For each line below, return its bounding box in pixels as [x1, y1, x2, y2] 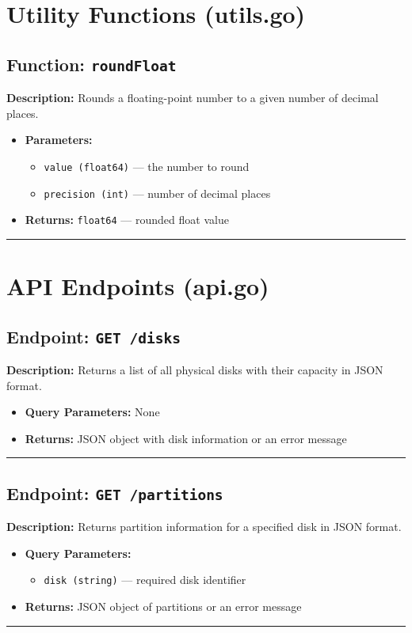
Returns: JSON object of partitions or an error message [25, 598, 302, 615]
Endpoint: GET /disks [6, 324, 181, 348]
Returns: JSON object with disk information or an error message [25, 430, 347, 446]
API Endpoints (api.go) [6, 270, 269, 302]
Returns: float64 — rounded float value [25, 211, 229, 228]
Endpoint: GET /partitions [6, 480, 223, 505]
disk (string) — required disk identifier [44, 571, 246, 588]
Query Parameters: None [25, 404, 160, 420]
